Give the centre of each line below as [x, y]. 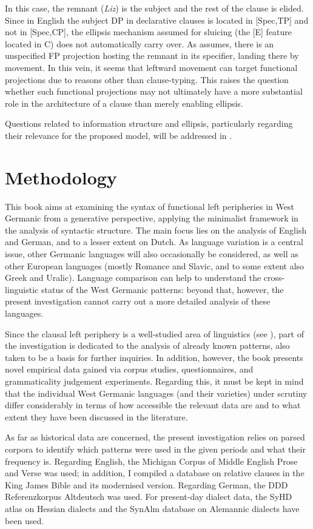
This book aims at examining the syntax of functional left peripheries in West [150, 206]
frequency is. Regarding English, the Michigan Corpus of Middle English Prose [151, 461]
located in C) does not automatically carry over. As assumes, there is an [140, 43]
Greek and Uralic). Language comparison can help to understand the [133, 278]
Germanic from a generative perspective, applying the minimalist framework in [152, 218]
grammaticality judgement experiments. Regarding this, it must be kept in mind [154, 381]
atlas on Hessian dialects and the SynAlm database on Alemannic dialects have [152, 508]
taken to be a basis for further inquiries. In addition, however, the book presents [154, 357]
